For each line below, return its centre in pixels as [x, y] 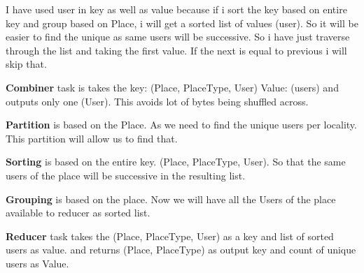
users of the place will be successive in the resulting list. [126, 175]
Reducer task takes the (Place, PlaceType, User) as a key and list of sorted [170, 236]
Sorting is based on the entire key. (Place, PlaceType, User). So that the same [176, 162]
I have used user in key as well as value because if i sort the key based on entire [176, 9]
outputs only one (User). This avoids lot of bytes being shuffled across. [157, 101]
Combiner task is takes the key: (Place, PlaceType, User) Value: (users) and [172, 87]
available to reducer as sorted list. [78, 213]
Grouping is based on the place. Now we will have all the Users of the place [171, 199]
